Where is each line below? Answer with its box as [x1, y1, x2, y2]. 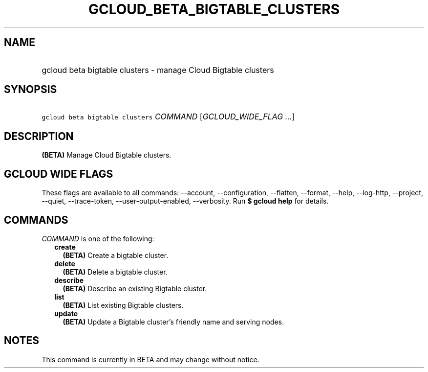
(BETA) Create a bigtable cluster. [63, 251, 169, 259]
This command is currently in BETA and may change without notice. [42, 355, 259, 364]
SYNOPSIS [4, 83, 57, 96]
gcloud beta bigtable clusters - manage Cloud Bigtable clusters [42, 65, 274, 75]
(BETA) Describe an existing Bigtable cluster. [63, 284, 207, 293]
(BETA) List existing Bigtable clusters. [63, 301, 184, 309]
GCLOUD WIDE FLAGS [4, 167, 113, 180]
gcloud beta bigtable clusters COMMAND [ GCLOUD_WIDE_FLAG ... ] [42, 112, 295, 122]
